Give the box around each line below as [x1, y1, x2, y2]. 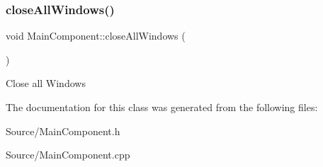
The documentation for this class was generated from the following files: [6, 100, 318, 114]
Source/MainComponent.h [6, 123, 120, 138]
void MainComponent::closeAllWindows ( [6, 28, 186, 43]
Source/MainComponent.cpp [6, 147, 130, 162]
